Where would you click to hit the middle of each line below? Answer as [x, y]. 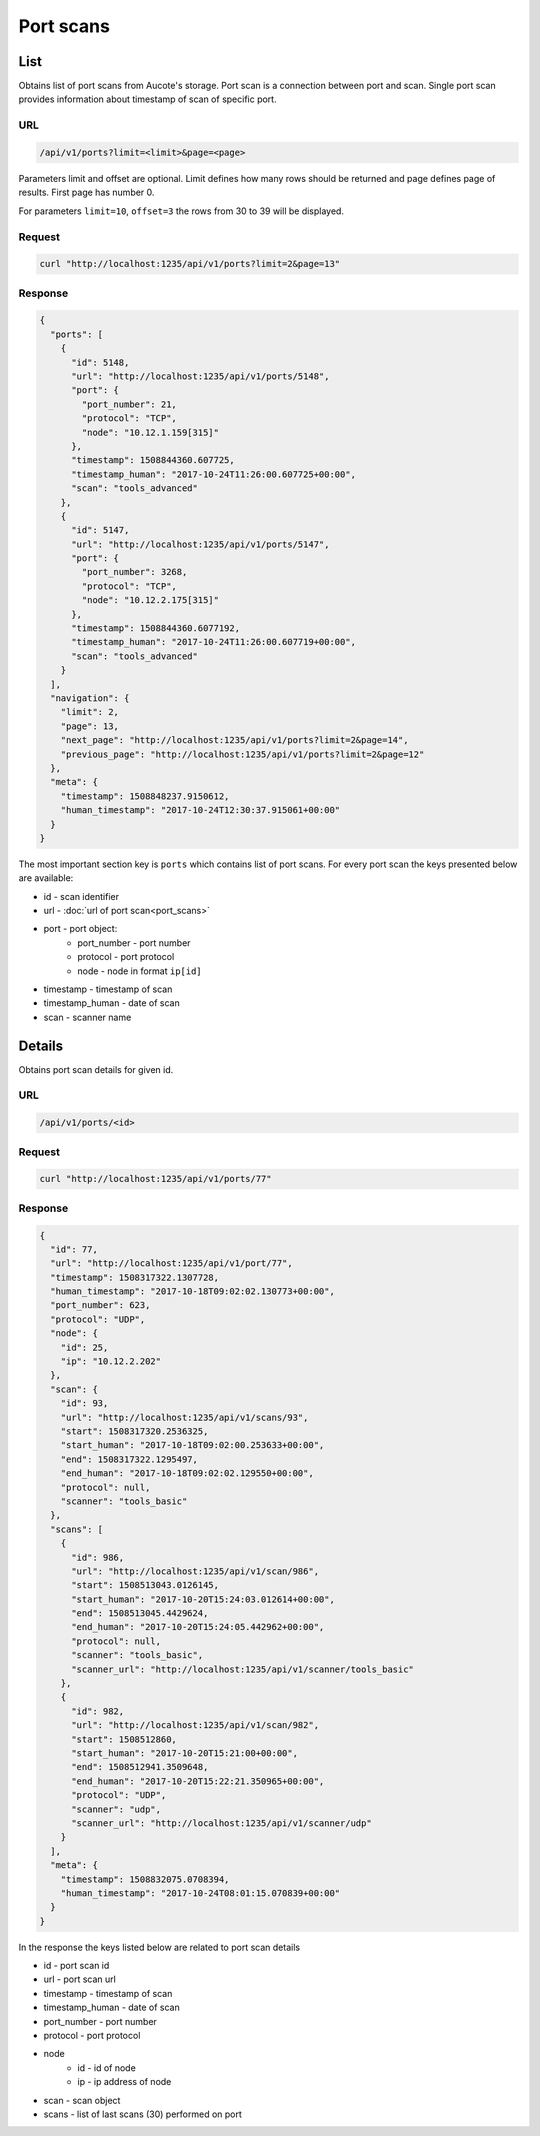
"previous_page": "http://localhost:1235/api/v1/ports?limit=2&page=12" [242, 754]
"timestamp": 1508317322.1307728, [135, 1277]
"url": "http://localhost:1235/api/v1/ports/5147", [200, 544]
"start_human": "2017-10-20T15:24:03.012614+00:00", [203, 1599]
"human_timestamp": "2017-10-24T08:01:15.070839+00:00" [200, 1893]
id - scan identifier [81, 896]
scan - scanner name [87, 1017]
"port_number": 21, [129, 404]
